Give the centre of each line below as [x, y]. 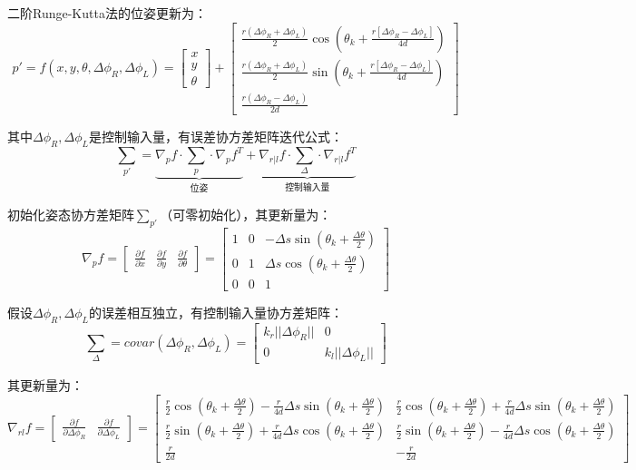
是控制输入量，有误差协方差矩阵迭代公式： [215, 136]
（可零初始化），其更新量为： [246, 214]
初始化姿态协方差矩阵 [71, 214]
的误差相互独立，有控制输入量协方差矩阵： [215, 312]
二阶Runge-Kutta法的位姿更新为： [107, 13]
